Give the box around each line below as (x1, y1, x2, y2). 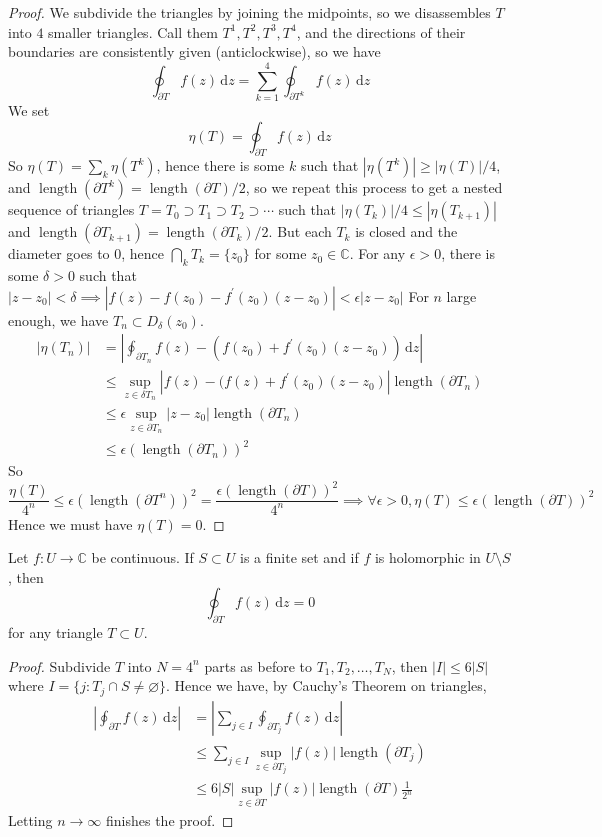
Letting (8, 809, 53, 830)
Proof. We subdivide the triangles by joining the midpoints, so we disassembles (8, 2, 491, 22)
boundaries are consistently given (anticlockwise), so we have (8, 41, 381, 62)
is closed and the (355, 221, 458, 242)
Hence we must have (8, 513, 133, 534)
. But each (268, 221, 332, 242)
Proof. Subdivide (8, 655, 111, 676)
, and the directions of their (296, 21, 466, 42)
